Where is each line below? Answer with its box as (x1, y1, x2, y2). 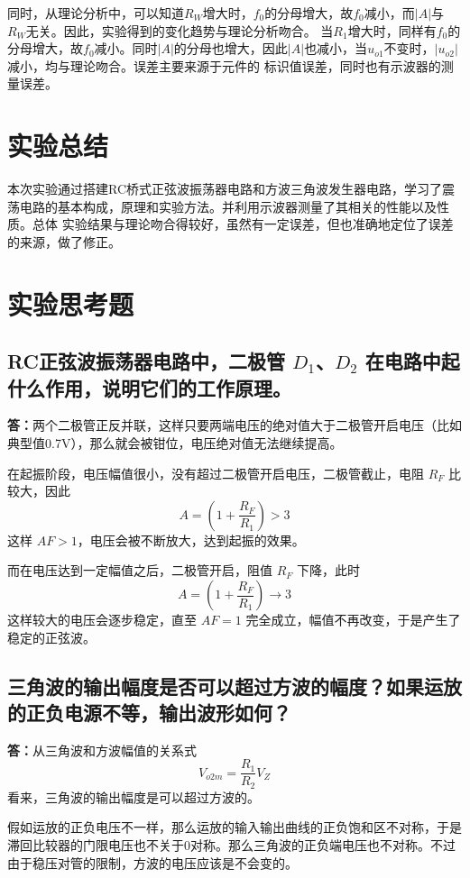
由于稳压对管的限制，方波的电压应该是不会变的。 (7, 853, 298, 872)
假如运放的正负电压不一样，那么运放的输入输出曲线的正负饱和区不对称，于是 (7, 818, 462, 837)
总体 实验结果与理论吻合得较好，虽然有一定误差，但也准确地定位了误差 (32, 215, 454, 233)
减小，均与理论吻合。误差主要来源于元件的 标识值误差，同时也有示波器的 (7, 56, 441, 75)
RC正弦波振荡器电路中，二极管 (7, 347, 285, 375)
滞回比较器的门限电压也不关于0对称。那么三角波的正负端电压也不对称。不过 (7, 836, 456, 855)
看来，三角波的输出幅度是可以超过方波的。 (7, 787, 260, 806)
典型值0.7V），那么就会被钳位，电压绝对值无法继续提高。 (7, 434, 343, 453)
